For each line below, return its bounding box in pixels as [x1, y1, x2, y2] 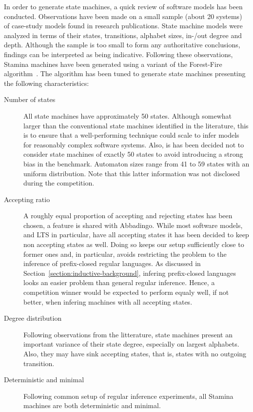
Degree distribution [4, 313, 62, 323]
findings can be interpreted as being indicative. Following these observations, [4, 49, 233, 59]
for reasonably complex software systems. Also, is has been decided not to [23, 139, 244, 149]
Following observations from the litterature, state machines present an [23, 329, 233, 339]
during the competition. [23, 178, 95, 188]
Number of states [4, 94, 56, 104]
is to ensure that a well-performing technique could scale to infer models [23, 130, 239, 140]
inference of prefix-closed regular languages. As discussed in [23, 258, 201, 268]
